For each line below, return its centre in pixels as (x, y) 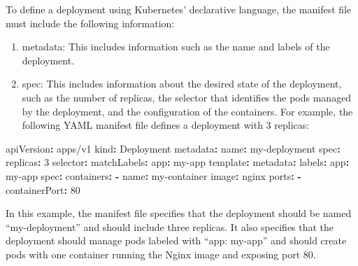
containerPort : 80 (43, 189)
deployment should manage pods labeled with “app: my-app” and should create (176, 240)
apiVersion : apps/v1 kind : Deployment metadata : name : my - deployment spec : (173, 148)
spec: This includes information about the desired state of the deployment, (182, 84)
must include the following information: (90, 23)
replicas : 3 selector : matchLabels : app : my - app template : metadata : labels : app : (178, 162)
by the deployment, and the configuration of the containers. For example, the (187, 111)
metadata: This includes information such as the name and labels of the (176, 47)
